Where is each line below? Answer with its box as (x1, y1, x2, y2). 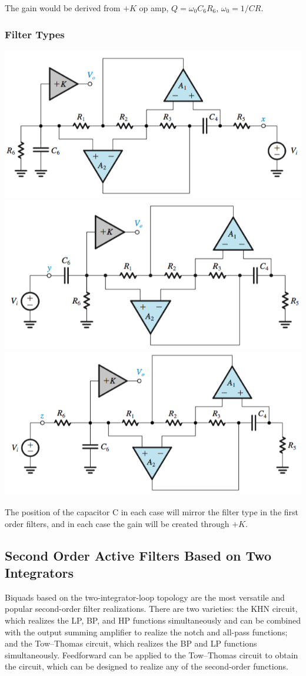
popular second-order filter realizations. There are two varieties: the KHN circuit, (5, 602, 298, 615)
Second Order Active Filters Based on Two (5, 546, 272, 564)
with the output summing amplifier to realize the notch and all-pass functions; (5, 625, 288, 638)
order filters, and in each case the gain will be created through (5, 517, 229, 529)
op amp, (139, 2, 169, 14)
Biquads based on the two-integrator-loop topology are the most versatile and (5, 591, 285, 603)
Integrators (5, 564, 74, 582)
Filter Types (5, 26, 65, 41)
